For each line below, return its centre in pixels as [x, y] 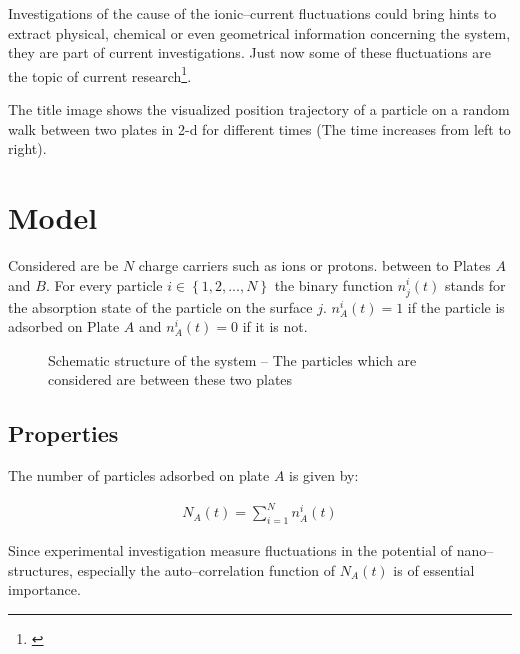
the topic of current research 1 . [100, 74]
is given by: [324, 475]
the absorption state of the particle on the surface [160, 306]
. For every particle [104, 284]
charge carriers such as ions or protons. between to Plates [314, 264]
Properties [63, 433]
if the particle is [456, 306]
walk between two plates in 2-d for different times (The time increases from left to [259, 128]
